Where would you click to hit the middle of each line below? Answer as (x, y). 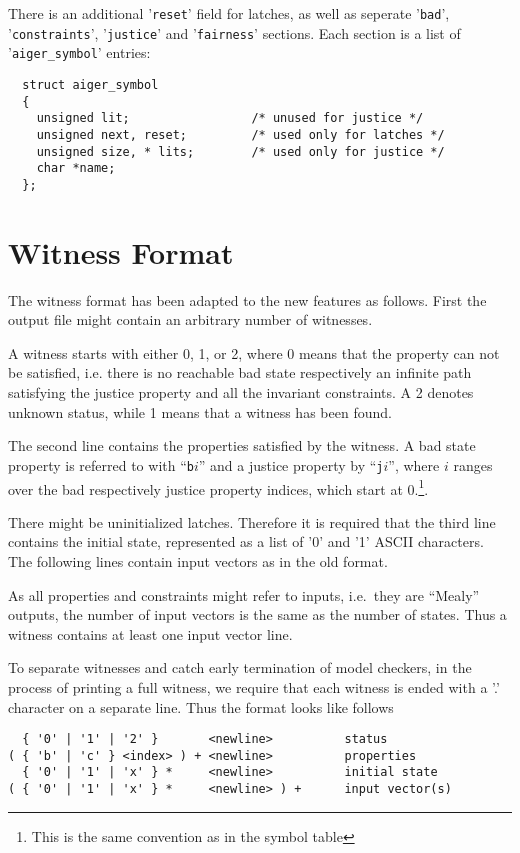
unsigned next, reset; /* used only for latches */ (240, 134)
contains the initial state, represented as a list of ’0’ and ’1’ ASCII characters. (246, 541)
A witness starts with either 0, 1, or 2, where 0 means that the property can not (254, 352)
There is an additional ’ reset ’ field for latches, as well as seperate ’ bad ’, (229, 13)
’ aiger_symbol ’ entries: (79, 52)
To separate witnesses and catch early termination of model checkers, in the (240, 667)
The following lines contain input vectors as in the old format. (198, 560)
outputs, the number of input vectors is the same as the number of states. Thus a (257, 614)
